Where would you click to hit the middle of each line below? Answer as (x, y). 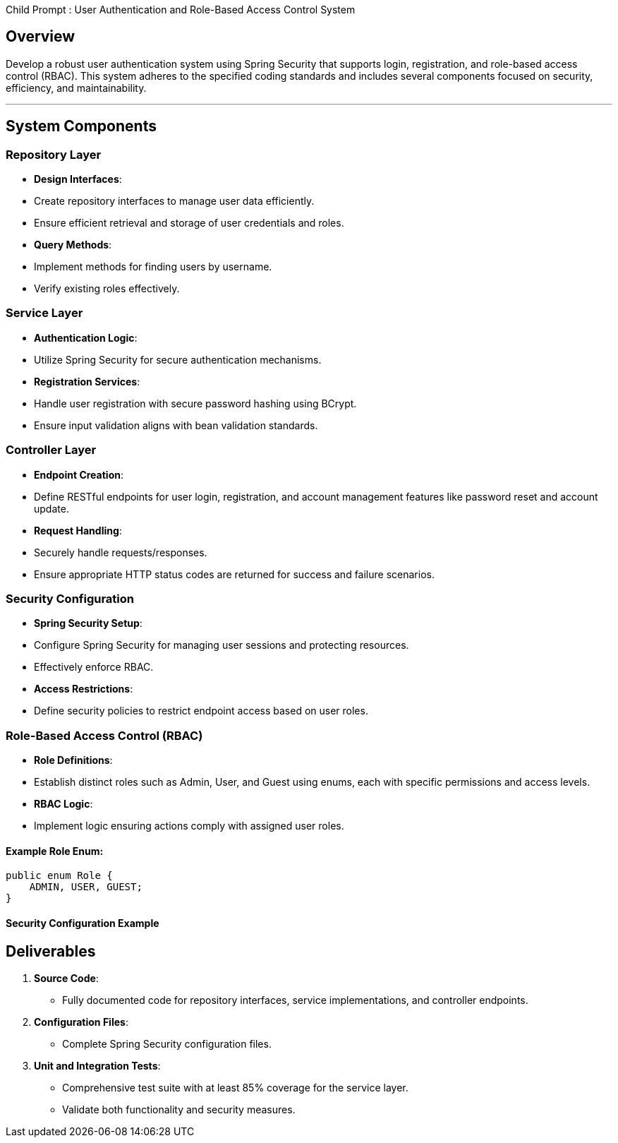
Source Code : (66, 978)
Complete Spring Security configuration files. (167, 1043)
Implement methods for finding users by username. (153, 267)
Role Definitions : (73, 760)
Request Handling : (78, 530)
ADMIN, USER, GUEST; (86, 887)
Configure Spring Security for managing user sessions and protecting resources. (222, 645)
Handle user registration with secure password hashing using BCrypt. (195, 403)
